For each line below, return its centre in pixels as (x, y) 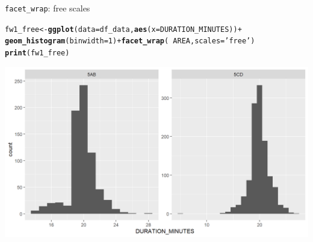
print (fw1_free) (37, 53)
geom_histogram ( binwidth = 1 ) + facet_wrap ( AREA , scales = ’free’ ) (130, 41)
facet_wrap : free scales (48, 8)
